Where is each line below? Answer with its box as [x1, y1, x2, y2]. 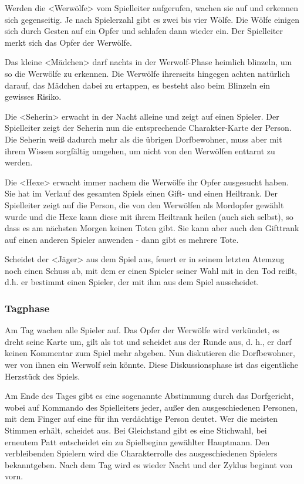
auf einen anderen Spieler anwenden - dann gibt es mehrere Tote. [5, 233, 239, 245]
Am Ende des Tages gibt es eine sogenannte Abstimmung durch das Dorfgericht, [5, 390, 294, 402]
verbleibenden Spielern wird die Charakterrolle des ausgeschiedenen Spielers [5, 447, 278, 459]
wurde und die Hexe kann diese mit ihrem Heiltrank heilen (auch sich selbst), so [5, 210, 293, 222]
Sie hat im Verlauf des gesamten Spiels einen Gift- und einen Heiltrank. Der [5, 187, 278, 199]
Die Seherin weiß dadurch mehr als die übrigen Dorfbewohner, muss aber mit [5, 133, 282, 145]
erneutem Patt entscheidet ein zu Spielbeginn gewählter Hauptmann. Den [5, 435, 270, 448]
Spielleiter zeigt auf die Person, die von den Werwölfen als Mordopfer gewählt [5, 198, 284, 211]
